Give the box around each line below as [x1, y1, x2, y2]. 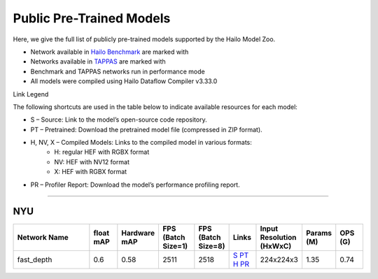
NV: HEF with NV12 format [54, 157, 129, 166]
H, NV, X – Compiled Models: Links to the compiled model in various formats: [30, 138, 252, 147]
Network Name [17, 232, 69, 242]
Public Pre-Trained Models [13, 10, 171, 26]
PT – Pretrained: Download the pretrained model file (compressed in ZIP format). [30, 125, 262, 134]
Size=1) [162, 241, 188, 251]
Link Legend [13, 90, 49, 98]
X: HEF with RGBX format [54, 168, 127, 176]
